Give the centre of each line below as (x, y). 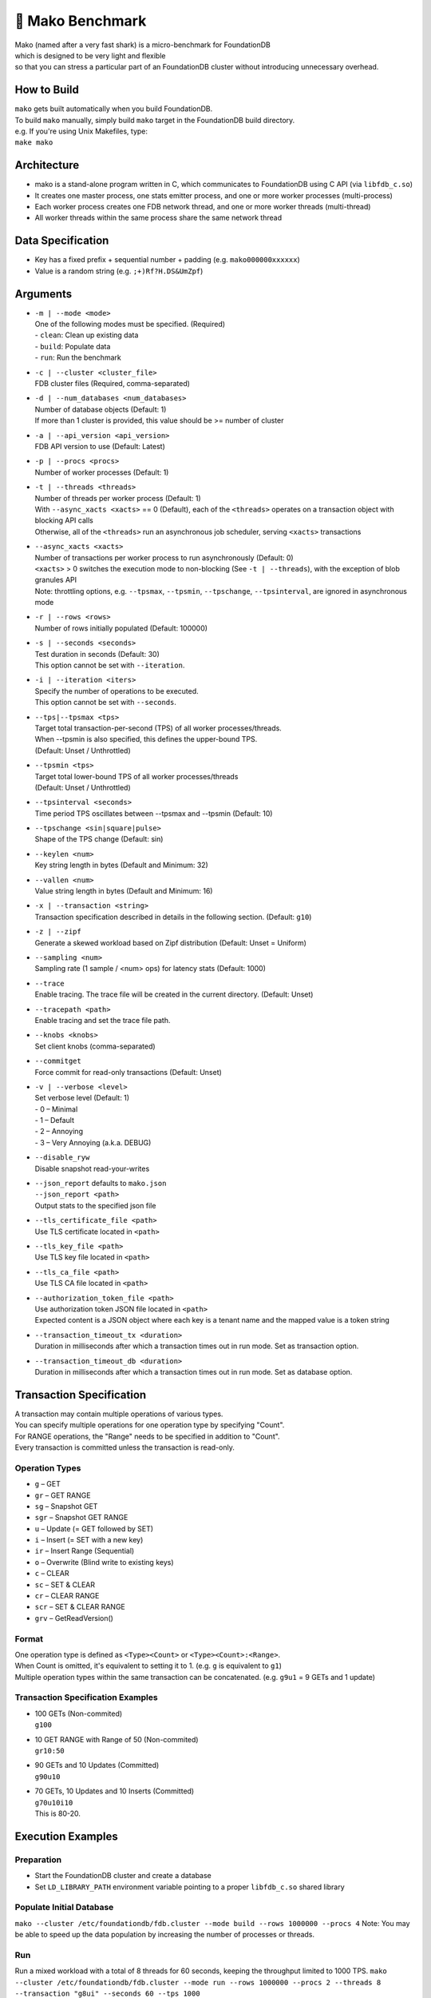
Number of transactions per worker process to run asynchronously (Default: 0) (164, 557)
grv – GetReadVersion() (74, 1618)
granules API (56, 580)
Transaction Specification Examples (87, 1698)
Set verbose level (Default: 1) (82, 1098)
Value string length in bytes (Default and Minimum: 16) (124, 891)
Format (29, 1638)
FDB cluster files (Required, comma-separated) (113, 384)
